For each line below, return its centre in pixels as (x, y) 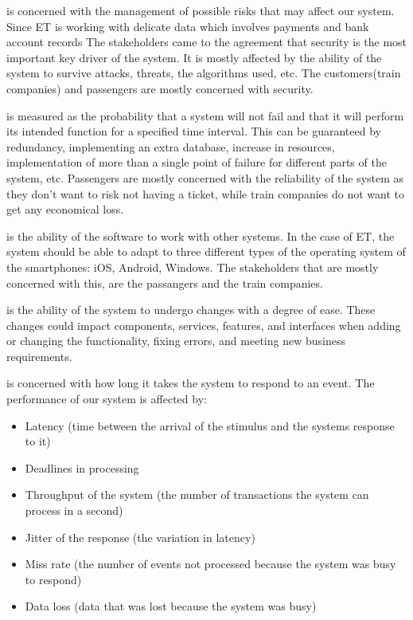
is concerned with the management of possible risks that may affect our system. (201, 10)
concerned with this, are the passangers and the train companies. (165, 283)
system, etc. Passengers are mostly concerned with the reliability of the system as (205, 177)
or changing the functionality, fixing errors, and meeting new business (176, 341)
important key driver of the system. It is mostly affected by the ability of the (194, 57)
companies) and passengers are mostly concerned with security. (160, 88)
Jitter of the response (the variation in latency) (140, 537)
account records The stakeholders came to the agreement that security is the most (207, 42)
